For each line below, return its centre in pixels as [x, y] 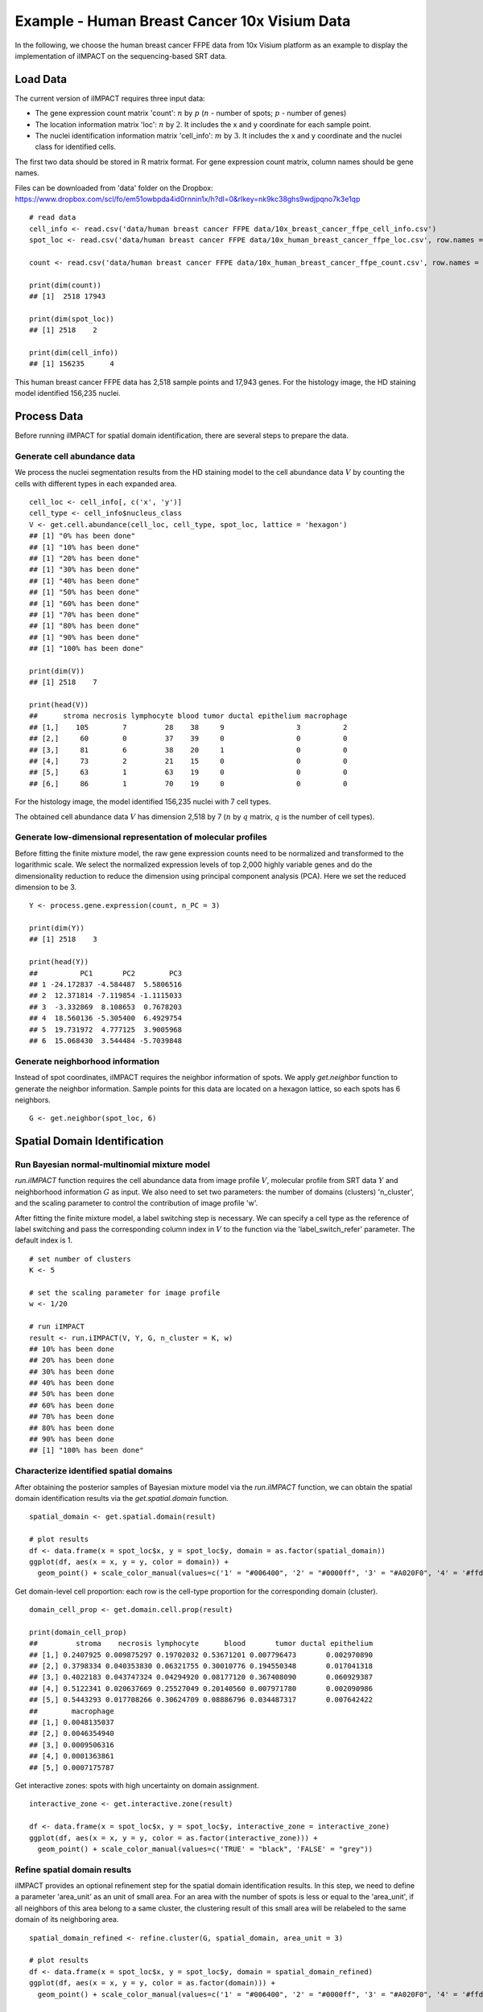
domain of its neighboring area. [67, 1919]
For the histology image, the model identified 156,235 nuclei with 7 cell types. [143, 802]
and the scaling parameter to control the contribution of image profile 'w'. [136, 1203]
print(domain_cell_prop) [78, 1632]
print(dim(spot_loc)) [72, 319]
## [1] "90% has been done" [85, 637]
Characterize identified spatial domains [94, 1471]
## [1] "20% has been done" [85, 558]
